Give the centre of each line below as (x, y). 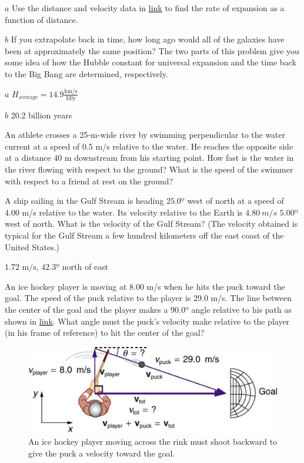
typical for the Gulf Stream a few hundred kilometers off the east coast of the (144, 235)
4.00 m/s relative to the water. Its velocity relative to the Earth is (124, 212)
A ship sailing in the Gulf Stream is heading (84, 201)
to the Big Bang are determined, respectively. (86, 73)
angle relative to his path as (242, 310)
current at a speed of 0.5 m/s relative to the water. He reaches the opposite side (149, 146)
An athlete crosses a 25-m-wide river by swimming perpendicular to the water (145, 135)
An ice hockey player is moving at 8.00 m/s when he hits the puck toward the (145, 286)
